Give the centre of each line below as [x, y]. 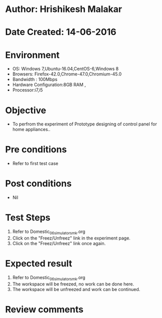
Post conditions [38, 184]
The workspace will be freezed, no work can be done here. [73, 284]
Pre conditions [36, 150]
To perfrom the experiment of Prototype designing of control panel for [85, 124]
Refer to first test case [35, 163]
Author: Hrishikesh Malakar [64, 9]
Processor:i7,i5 [28, 90]
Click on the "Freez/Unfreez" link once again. [59, 243]
